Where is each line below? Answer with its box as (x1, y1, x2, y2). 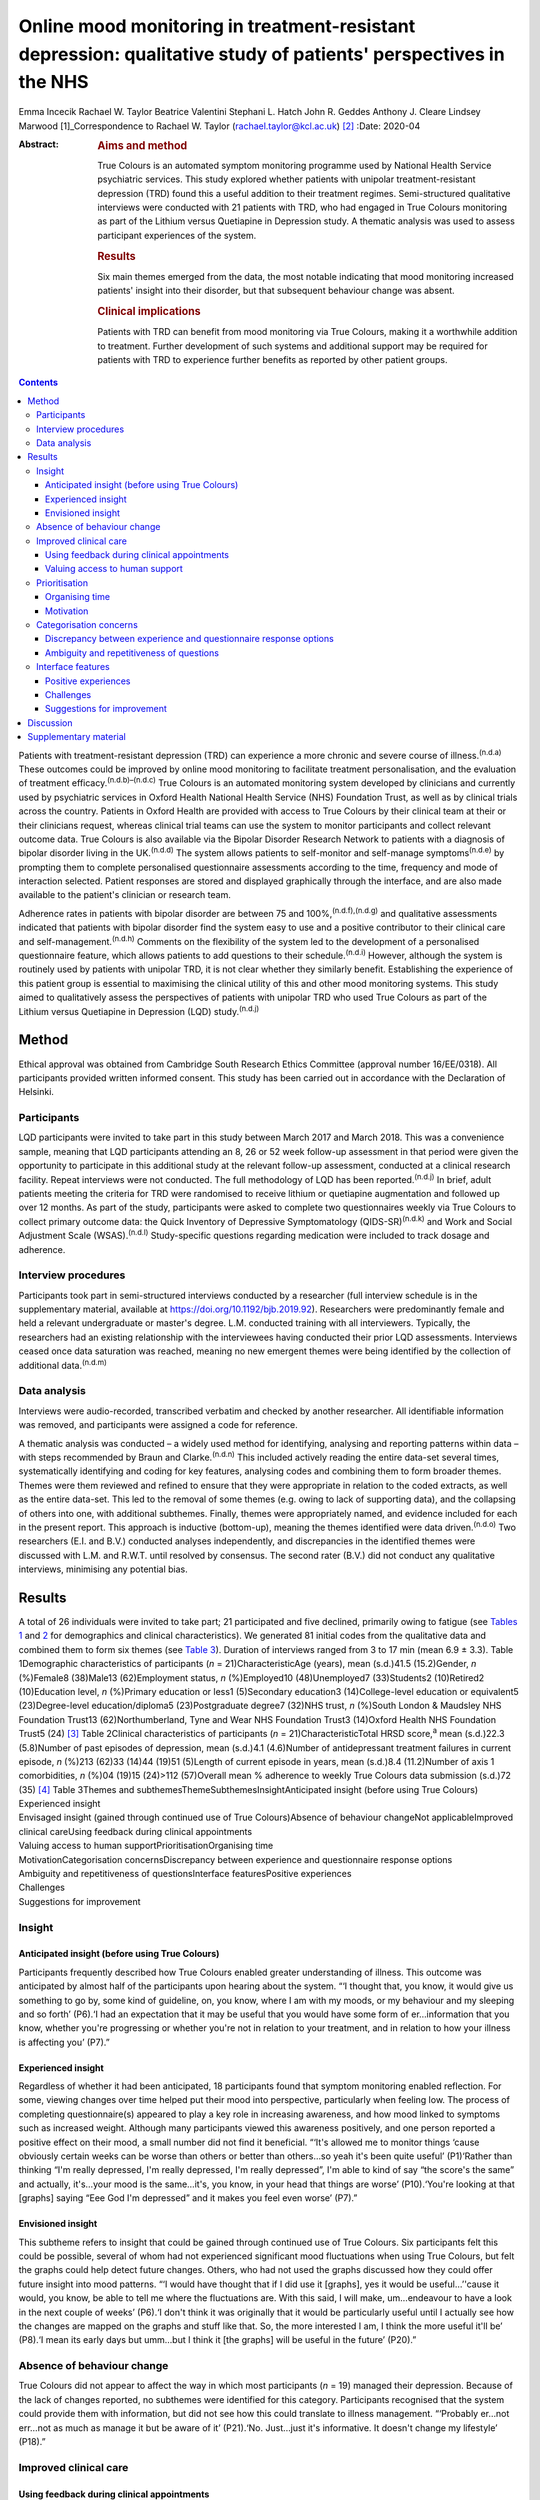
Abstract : (18, 138, 59, 150)
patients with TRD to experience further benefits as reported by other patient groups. (97, 354, 448, 366)
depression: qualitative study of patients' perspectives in (18, 43, 505, 65)
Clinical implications (97, 304, 201, 318)
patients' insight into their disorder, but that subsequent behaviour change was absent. (97, 285, 455, 297)
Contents (18, 376, 59, 389)
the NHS (18, 71, 89, 94)
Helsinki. (18, 1086, 55, 1098)
